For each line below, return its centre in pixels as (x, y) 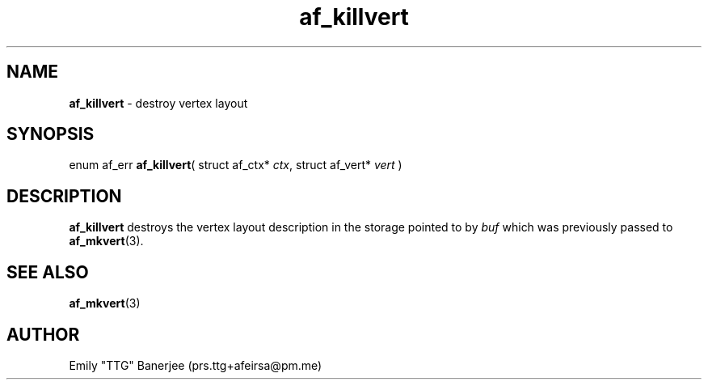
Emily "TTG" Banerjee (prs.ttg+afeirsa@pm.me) (196, 365)
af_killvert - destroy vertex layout (158, 103)
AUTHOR (43, 334)
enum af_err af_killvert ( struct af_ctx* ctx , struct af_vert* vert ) (236, 165)
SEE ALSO (48, 272)
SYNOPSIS (51, 134)
